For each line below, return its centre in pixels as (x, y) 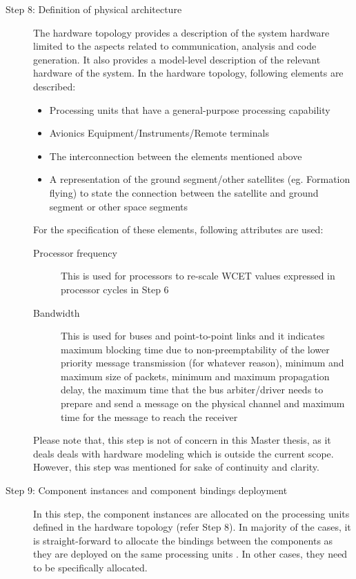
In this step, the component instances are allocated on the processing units (191, 513)
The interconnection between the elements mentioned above (176, 156)
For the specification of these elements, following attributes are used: (178, 229)
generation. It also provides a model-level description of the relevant (177, 59)
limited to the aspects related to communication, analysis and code (175, 46)
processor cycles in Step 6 (115, 289)
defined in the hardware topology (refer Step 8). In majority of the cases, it (192, 527)
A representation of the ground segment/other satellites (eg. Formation (200, 179)
